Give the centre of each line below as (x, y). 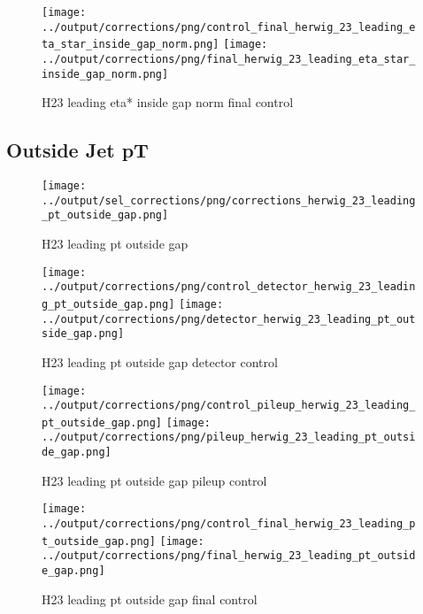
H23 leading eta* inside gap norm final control (168, 102)
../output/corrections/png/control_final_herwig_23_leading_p (229, 524)
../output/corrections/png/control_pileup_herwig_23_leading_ (229, 406)
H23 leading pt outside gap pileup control (154, 480)
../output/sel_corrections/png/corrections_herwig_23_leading (229, 200)
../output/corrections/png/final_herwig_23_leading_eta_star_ (229, 59)
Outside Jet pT (77, 150)
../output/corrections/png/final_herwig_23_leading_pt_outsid (229, 556)
